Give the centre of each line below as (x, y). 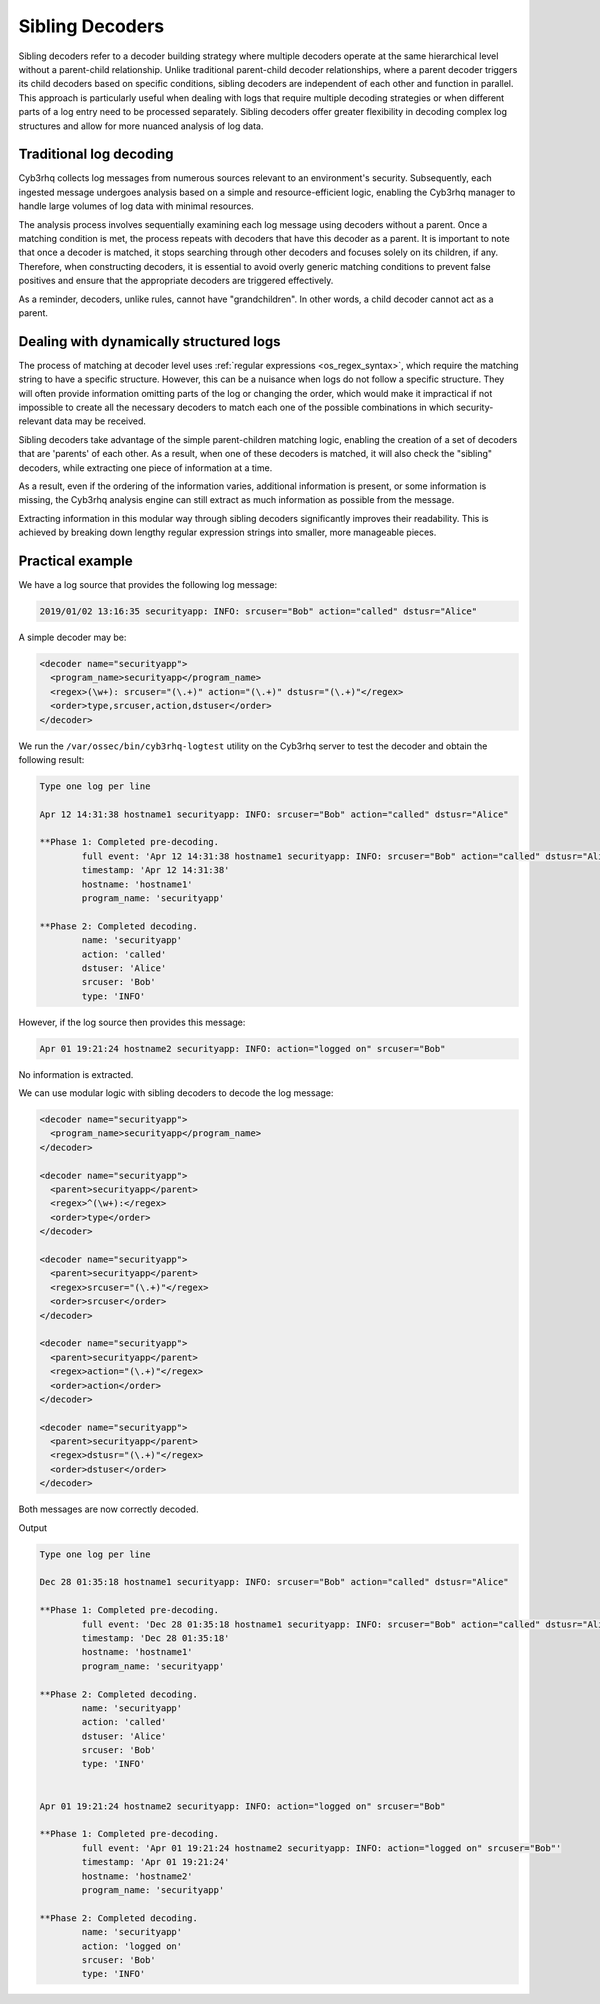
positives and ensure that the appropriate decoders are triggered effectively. (176, 281)
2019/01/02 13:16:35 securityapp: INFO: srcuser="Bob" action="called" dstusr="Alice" (258, 611)
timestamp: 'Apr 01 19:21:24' (155, 1862)
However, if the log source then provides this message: (132, 1022)
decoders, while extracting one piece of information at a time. (145, 467)
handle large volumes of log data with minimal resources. (136, 206)
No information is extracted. (76, 1074)
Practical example (76, 560)
